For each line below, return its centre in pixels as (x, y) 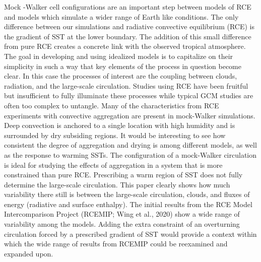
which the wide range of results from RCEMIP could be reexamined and (116, 244)
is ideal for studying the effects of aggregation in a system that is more (113, 165)
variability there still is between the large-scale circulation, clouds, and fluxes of (127, 194)
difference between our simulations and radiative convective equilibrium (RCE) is (129, 26)
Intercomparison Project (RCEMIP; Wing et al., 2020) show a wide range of (122, 214)
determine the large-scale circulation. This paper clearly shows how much (117, 184)
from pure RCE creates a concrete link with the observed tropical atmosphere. (125, 46)
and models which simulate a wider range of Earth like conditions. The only (121, 16)
